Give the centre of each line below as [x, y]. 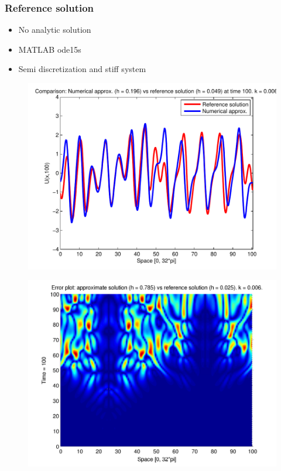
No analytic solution [55, 30]
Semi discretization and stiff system [82, 69]
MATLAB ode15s [50, 49]
